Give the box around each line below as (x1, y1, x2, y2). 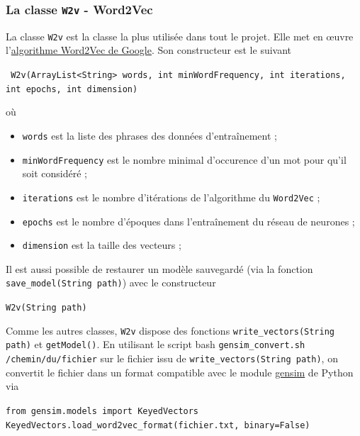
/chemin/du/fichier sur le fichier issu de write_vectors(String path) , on (6, 351, 338, 366)
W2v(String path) (6, 303, 87, 313)
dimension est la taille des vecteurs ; (22, 237, 181, 252)
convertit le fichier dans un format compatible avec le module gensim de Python (6, 364, 354, 379)
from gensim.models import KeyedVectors (6, 406, 199, 416)
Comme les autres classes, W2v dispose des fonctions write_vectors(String (6, 323, 334, 337)
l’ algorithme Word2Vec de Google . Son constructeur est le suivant (6, 43, 292, 57)
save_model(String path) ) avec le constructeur (6, 275, 216, 290)
